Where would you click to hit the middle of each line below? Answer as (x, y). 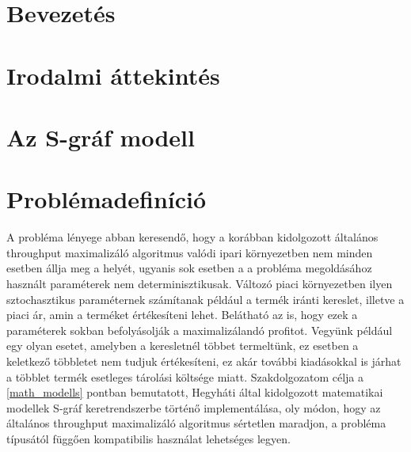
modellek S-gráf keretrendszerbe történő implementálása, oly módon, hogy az (194, 407)
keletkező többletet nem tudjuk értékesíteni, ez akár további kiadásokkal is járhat (204, 361)
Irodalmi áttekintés (113, 75)
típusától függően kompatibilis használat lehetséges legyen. (148, 438)
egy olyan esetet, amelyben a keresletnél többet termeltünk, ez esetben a (183, 346)
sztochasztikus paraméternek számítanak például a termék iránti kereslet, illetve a (205, 299)
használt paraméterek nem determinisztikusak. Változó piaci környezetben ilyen (200, 284)
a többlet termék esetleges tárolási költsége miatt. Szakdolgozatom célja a (185, 376)
